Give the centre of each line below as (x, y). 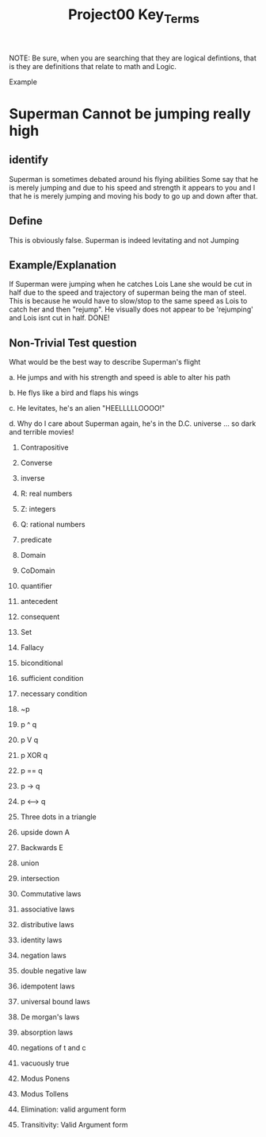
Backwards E (42, 848)
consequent (40, 617)
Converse (36, 463)
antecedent (39, 601)
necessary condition (54, 694)
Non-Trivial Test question (73, 343)
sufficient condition (52, 679)
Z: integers (38, 509)
